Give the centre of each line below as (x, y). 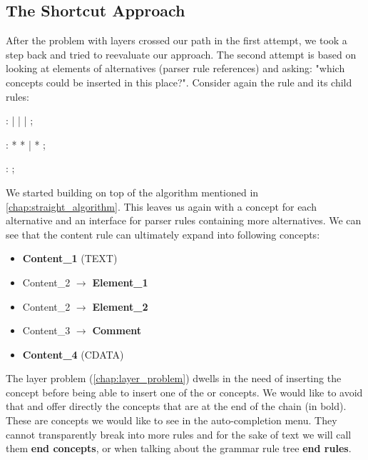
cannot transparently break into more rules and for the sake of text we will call (179, 434)
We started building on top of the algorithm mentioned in (132, 192)
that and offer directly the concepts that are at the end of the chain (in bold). (176, 406)
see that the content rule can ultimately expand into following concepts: (163, 234)
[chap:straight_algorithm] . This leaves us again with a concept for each (161, 206)
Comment (117, 330)
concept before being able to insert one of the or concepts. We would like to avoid (184, 392)
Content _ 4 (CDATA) (73, 354)
